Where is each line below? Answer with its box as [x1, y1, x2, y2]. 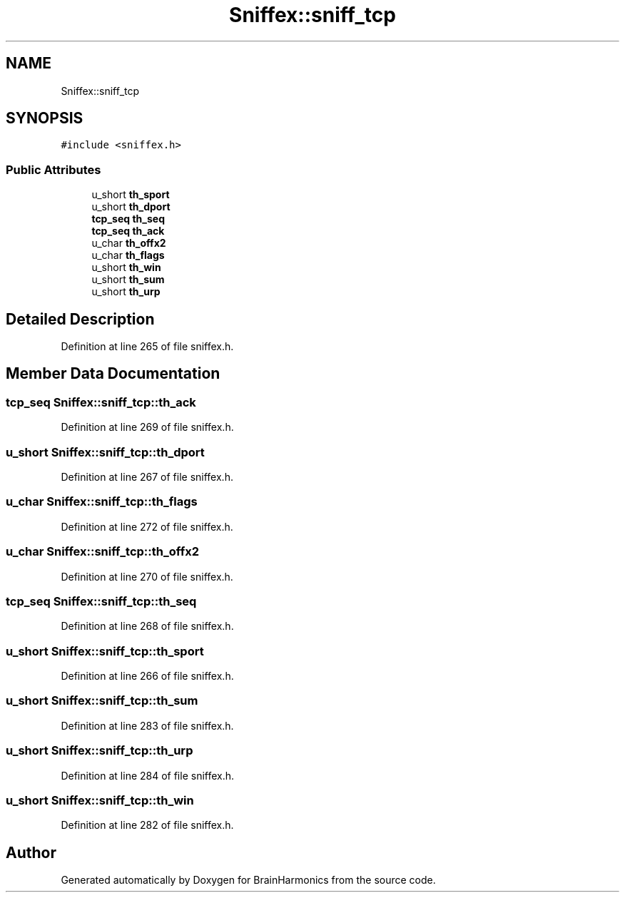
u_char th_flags [91, 249, 165, 262]
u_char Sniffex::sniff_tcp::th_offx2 [6, 544, 199, 559]
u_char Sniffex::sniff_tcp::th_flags [6, 494, 198, 509]
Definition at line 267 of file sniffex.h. [61, 471, 233, 483]
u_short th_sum [91, 273, 165, 286]
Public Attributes [6, 162, 101, 177]
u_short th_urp [91, 285, 161, 298]
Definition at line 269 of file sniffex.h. [61, 421, 234, 434]
